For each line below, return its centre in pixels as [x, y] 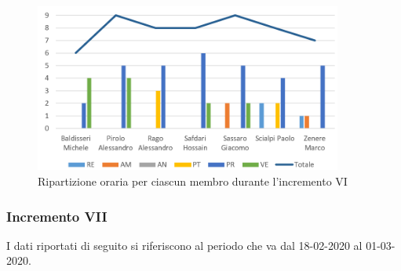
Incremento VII [57, 216]
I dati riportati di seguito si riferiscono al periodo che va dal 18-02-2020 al [184, 245]
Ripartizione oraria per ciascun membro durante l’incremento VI [193, 181]
